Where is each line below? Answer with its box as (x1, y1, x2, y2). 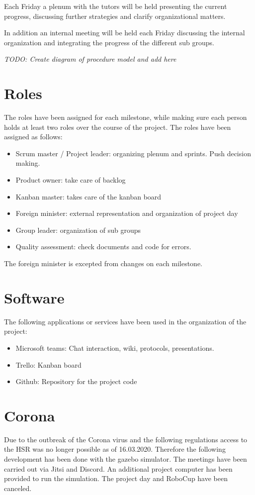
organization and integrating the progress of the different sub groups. (4, 37, 214, 47)
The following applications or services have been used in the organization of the (4, 316, 247, 326)
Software (4, 287, 65, 307)
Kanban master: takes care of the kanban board (15, 191, 162, 201)
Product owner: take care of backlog (15, 175, 126, 185)
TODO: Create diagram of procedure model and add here (4, 54, 176, 64)
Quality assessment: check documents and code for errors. (15, 241, 191, 252)
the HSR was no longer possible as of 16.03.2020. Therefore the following (4, 444, 226, 454)
